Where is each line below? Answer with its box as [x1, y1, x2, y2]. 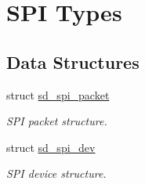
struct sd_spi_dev [6, 139, 96, 155]
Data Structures [6, 49, 140, 74]
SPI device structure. [6, 165, 107, 182]
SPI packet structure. [6, 113, 107, 129]
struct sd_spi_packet [6, 86, 110, 103]
